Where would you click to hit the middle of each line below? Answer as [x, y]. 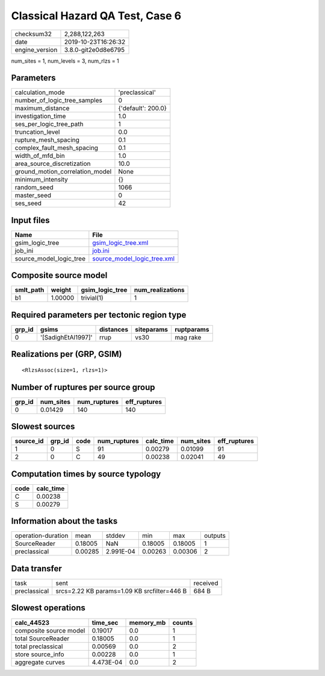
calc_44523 [32, 622]
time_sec [105, 622]
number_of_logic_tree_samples [58, 101]
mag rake [188, 337]
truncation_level [37, 132]
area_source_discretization [53, 164]
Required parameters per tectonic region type [99, 314]
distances [114, 330]
